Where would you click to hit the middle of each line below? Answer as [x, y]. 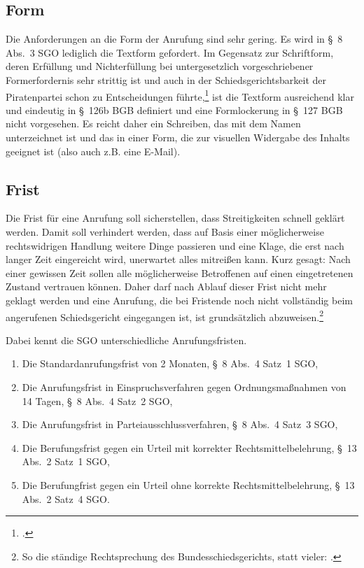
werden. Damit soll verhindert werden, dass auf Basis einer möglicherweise [165, 232]
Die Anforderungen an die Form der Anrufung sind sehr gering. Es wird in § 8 [174, 39]
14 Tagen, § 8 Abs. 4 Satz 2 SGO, [97, 400]
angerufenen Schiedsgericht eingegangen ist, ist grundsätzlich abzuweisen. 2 [164, 315]
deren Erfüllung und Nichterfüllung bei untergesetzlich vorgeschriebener [160, 66]
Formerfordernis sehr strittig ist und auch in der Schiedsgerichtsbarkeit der [166, 79]
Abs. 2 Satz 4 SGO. [66, 498]
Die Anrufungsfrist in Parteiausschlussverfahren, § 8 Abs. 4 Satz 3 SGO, [180, 424]
